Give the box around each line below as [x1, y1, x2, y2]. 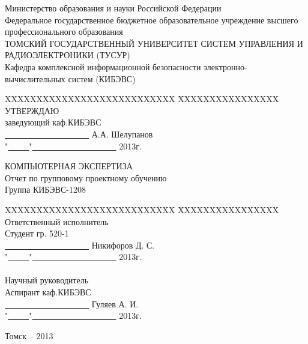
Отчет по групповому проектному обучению [5, 171, 167, 184]
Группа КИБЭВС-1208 [5, 183, 86, 196]
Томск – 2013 [5, 329, 53, 342]
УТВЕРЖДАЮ [5, 104, 59, 116]
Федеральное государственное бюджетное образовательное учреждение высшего [5, 13, 298, 26]
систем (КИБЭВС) [68, 72, 136, 85]
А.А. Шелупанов [91, 127, 153, 140]
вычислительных [5, 72, 65, 85]
